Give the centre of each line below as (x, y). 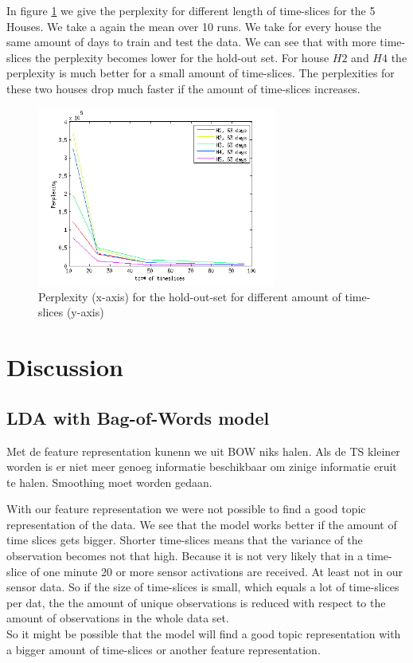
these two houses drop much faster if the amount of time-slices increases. (183, 88)
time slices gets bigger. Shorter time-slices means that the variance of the (185, 540)
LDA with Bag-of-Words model (138, 417)
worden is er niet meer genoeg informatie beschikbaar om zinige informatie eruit (202, 467)
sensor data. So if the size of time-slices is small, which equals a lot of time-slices (203, 587)
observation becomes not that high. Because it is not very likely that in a (185, 556)
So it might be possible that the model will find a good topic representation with (204, 634)
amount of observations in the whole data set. (118, 618)
